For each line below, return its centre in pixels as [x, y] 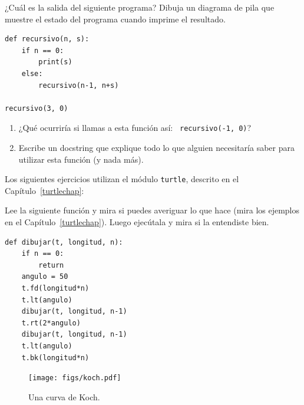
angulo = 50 [45, 277]
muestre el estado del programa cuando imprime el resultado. [115, 19]
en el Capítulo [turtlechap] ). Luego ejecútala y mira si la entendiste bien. [137, 222]
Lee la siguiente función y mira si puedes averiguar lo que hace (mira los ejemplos [152, 210]
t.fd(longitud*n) [55, 288]
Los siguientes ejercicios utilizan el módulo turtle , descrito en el [122, 179]
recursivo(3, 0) [37, 108]
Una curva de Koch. [64, 396]
